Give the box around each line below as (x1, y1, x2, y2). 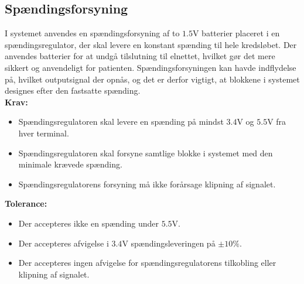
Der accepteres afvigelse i (18, 237, 109, 249)
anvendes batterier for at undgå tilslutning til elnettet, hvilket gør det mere (5, 50, 275, 62)
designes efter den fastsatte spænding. (5, 84, 141, 97)
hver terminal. (18, 126, 69, 139)
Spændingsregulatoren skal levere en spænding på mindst (18, 115, 224, 128)
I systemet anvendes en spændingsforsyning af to (5, 27, 180, 39)
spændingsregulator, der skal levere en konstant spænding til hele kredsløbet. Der (5, 38, 297, 50)
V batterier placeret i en (192, 27, 280, 39)
